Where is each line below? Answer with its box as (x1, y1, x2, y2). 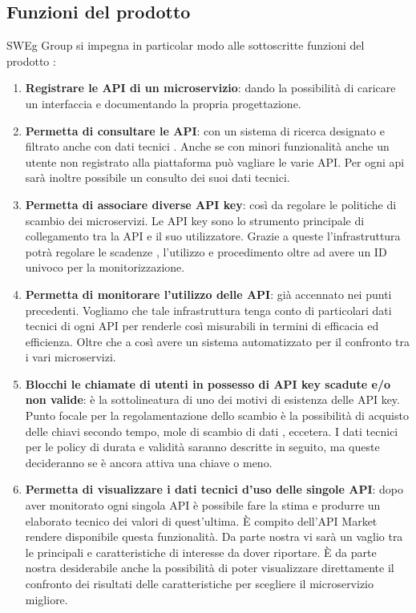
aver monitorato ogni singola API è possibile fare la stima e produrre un (25, 497, 381, 514)
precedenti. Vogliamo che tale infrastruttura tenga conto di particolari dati (25, 301, 392, 318)
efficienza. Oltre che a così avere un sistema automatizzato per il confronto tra (25, 333, 410, 349)
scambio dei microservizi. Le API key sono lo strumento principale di (25, 212, 365, 228)
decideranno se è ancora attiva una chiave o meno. (25, 454, 273, 470)
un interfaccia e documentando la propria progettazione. (25, 95, 301, 111)
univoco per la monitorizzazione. (25, 259, 185, 276)
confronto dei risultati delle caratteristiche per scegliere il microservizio (25, 575, 374, 592)
